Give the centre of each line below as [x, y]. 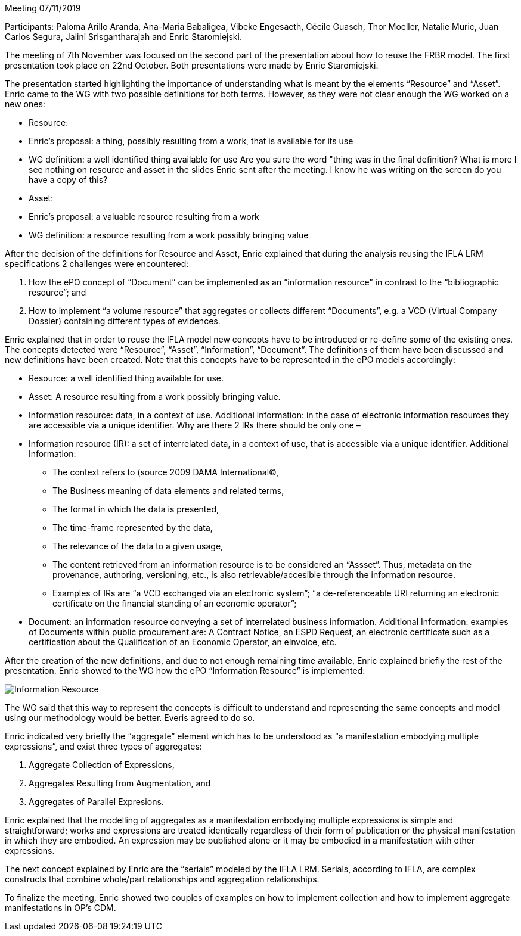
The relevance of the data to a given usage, [138, 546]
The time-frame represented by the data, [133, 528]
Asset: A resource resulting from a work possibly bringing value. [155, 397]
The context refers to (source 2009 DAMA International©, [166, 472]
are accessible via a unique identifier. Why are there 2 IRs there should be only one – [195, 425]
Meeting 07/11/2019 [43, 8]
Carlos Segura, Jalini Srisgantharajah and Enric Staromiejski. [123, 37]
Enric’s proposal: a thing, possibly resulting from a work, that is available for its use [191, 141]
